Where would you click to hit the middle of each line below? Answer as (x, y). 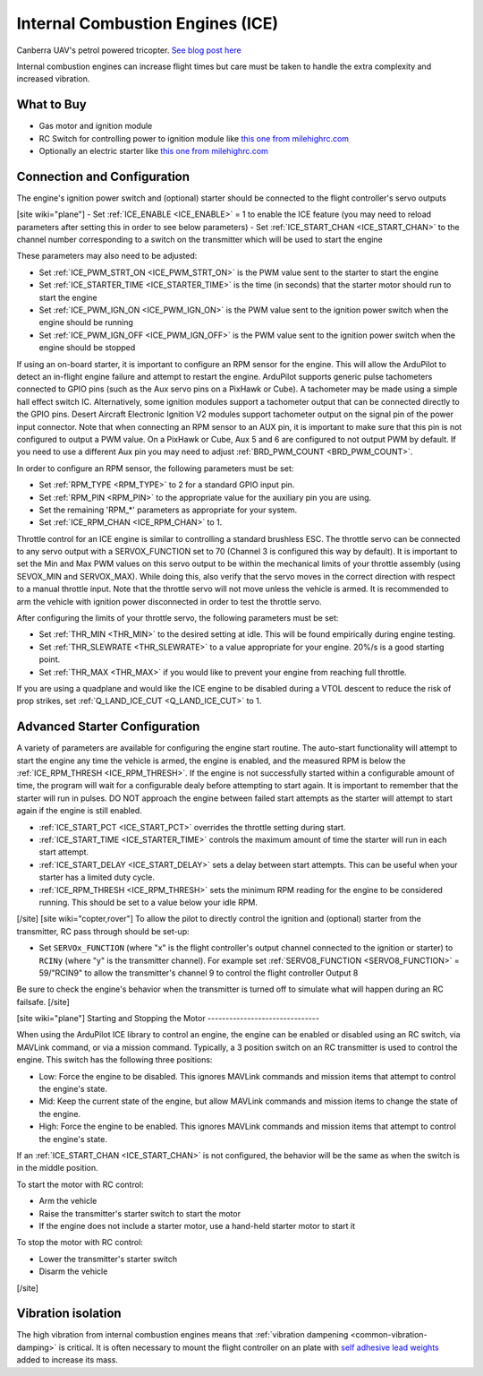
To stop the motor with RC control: (80, 1243)
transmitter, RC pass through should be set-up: (103, 931)
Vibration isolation (69, 1314)
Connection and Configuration (103, 176)
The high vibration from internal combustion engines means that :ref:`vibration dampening (182, 1335)
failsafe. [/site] (43, 1002)
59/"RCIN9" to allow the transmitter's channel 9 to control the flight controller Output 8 (199, 973)
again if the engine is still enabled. (79, 811)
